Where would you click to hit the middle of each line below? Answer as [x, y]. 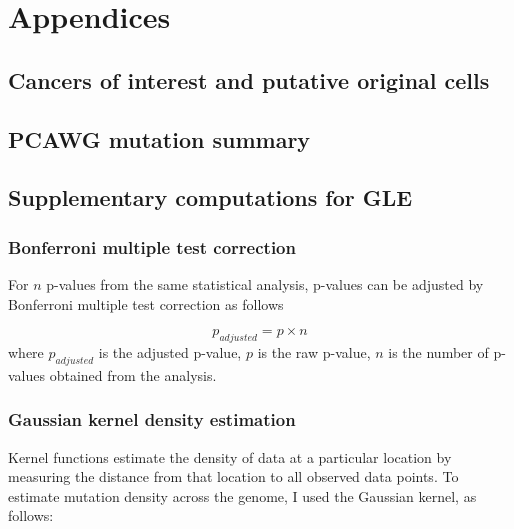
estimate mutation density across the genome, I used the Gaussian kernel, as [242, 495]
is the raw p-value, [314, 351]
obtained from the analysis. [133, 374]
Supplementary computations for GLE [210, 197]
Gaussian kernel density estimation [152, 419]
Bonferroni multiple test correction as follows [146, 303]
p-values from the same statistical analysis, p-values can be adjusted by [265, 283]
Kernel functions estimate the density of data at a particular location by [230, 456]
